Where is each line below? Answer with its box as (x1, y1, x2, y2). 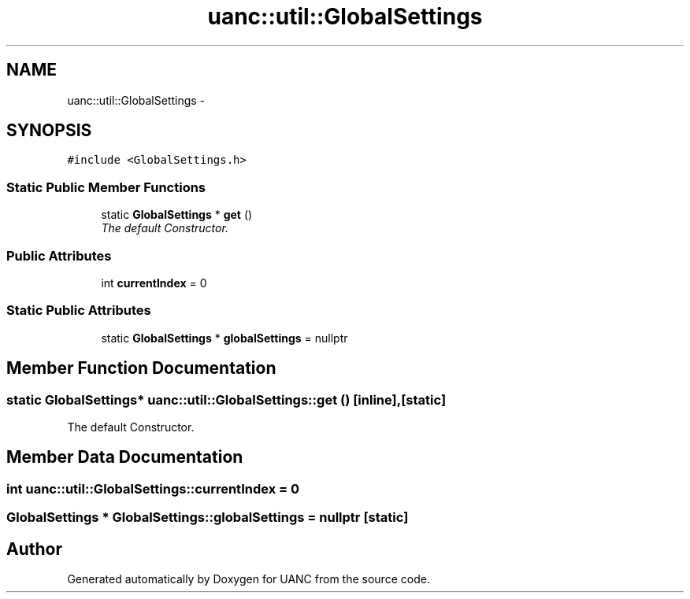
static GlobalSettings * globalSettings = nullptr (101, 331, 348, 345)
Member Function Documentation (6, 358, 276, 379)
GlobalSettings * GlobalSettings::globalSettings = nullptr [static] (6, 509, 409, 526)
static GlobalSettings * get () (101, 208, 253, 222)
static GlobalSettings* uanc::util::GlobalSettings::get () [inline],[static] (6, 391, 447, 408)
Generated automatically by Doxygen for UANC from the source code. (67, 571, 430, 586)
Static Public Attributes (6, 302, 151, 319)
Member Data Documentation (6, 447, 243, 468)
